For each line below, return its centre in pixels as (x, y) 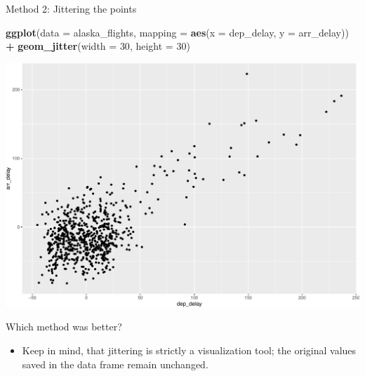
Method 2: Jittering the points (71, 8)
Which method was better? (64, 327)
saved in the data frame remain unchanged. (115, 364)
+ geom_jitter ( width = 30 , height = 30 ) (98, 46)
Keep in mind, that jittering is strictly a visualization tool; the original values (189, 350)
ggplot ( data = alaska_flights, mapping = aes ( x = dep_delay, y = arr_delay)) (177, 32)
